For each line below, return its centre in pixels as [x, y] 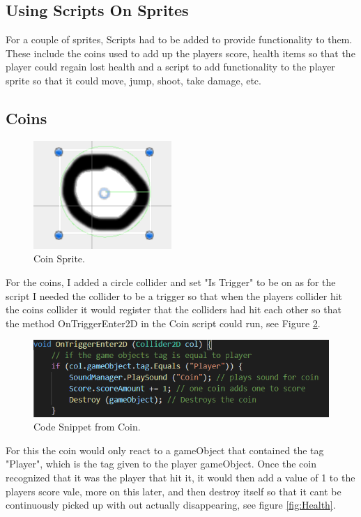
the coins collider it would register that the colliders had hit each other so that [174, 309]
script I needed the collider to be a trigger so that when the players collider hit [174, 295]
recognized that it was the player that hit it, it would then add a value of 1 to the [180, 478]
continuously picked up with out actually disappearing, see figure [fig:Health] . [171, 505]
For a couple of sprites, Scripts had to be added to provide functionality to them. [179, 39]
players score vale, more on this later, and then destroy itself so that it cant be [174, 491]
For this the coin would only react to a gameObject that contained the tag [165, 450]
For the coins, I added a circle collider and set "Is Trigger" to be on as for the [171, 282]
